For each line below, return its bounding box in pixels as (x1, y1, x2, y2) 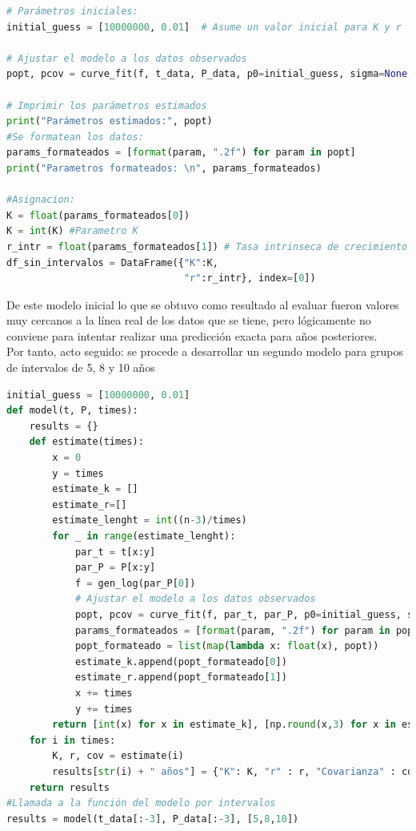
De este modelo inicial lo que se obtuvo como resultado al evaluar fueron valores (6, 296, 399, 313)
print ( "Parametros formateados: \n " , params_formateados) (6, 162, 322, 174)
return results (29, 781, 110, 793)
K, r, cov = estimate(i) (52, 750, 184, 762)
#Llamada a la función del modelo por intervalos (6, 797, 276, 809)
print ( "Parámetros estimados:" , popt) (6, 115, 213, 127)
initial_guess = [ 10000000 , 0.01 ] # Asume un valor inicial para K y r (6, 21, 402, 33)
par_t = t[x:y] (74, 546, 156, 558)
